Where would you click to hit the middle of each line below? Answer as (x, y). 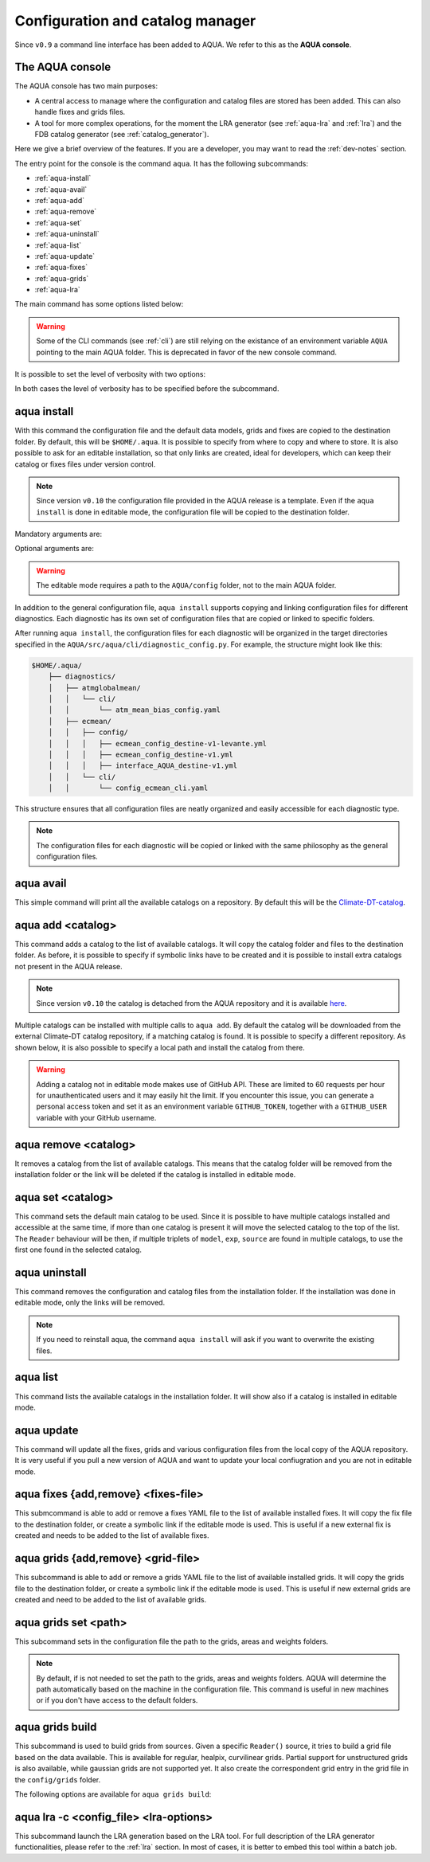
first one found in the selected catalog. (78, 1250)
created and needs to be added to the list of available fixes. (112, 1535)
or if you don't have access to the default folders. (117, 1700)
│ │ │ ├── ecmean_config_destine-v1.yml (141, 754)
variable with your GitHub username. (96, 1117)
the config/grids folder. (58, 1779)
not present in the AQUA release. (68, 966)
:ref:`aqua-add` (60, 200)
